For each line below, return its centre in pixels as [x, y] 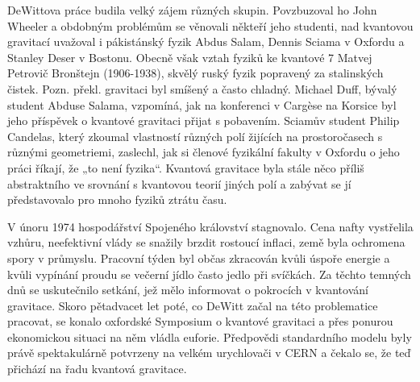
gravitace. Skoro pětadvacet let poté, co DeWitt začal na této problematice [193, 305]
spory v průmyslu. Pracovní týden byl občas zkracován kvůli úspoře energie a [199, 257]
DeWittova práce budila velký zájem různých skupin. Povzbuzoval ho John [192, 10]
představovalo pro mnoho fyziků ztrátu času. [117, 199]
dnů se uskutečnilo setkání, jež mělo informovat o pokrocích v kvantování [188, 290]
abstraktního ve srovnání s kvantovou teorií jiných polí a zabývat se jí [179, 183]
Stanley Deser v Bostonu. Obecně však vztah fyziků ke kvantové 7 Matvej [190, 57]
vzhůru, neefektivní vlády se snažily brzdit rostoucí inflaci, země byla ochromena [206, 242]
